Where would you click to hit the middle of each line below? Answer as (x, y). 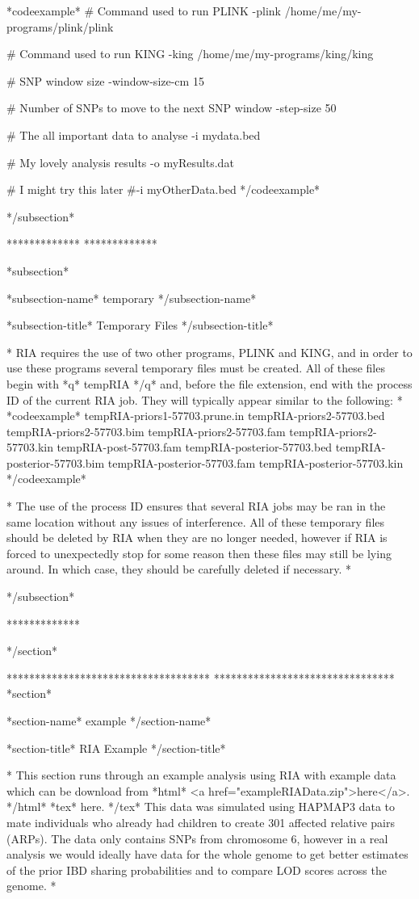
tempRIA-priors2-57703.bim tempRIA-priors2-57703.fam (146, 431)
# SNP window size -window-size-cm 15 (105, 80)
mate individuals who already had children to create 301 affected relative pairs (201, 822)
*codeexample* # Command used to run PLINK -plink (144, 11)
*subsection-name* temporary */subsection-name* (132, 298)
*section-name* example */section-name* (109, 720)
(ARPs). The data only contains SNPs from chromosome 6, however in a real (197, 838)
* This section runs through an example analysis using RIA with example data (201, 775)
